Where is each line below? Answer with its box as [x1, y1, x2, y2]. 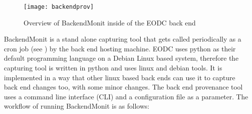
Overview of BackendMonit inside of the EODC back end [24, 17, 196, 27]
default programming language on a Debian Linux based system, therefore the [4, 53, 239, 63]
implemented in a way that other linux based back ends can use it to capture [4, 72, 235, 82]
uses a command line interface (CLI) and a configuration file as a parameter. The [4, 91, 248, 101]
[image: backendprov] [24, 3, 94, 10]
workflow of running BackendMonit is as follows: [4, 101, 150, 111]
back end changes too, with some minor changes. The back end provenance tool [4, 82, 243, 92]
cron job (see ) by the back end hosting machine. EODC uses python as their [4, 43, 236, 53]
